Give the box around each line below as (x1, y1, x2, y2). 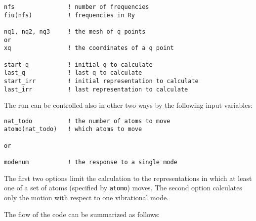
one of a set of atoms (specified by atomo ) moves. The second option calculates (4, 182, 242, 193)
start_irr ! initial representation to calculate (4, 77, 199, 85)
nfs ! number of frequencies (4, 3, 149, 10)
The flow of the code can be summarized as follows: (4, 209, 160, 219)
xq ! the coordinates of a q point (4, 44, 174, 52)
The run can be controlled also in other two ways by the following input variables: (4, 100, 253, 110)
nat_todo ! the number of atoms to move (4, 117, 171, 125)
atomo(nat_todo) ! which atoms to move (4, 126, 142, 133)
